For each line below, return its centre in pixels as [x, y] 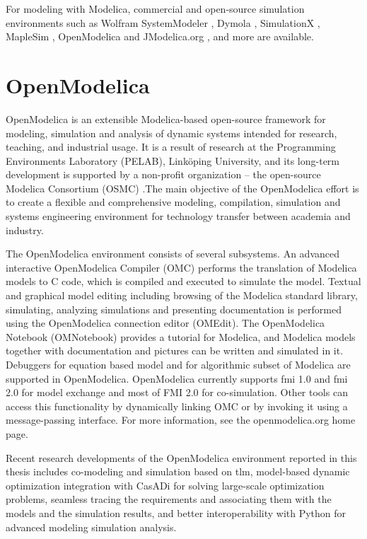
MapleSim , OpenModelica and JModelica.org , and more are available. [160, 36]
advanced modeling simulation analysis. [91, 527]
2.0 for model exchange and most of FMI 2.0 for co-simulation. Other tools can [177, 392]
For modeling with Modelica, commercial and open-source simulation [155, 8]
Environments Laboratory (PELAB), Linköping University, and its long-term [173, 160]
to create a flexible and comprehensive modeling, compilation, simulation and [173, 202]
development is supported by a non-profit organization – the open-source [163, 174]
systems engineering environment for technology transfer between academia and [178, 216]
